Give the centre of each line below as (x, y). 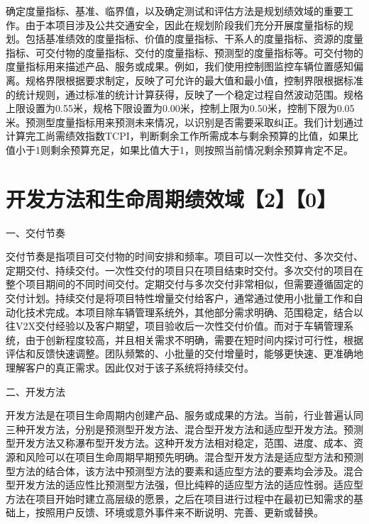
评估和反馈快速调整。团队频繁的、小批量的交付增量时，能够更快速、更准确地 (184, 353)
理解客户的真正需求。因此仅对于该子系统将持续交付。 (130, 367)
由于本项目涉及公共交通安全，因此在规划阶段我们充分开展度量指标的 (184, 24)
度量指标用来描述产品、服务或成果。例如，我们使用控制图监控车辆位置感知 (180, 66)
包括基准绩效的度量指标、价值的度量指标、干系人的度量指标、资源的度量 (194, 39)
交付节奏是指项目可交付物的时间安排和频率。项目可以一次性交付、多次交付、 (184, 256)
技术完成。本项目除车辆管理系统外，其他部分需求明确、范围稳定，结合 (189, 312)
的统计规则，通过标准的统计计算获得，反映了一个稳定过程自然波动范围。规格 (184, 94)
